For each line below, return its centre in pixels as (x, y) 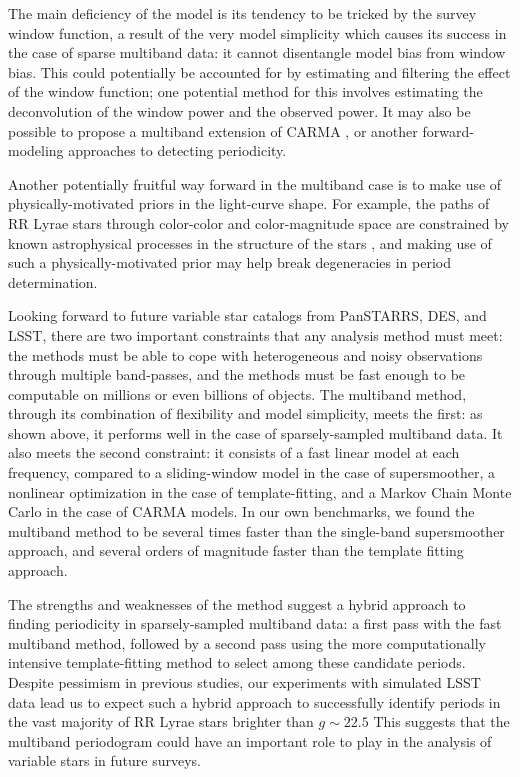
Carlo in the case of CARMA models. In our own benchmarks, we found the (241, 511)
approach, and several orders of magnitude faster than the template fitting (236, 550)
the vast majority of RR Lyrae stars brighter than (161, 721)
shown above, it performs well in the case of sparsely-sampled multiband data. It (255, 432)
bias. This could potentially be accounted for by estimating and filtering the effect (259, 71)
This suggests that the (441, 721)
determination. (53, 281)
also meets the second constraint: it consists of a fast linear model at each (234, 452)
